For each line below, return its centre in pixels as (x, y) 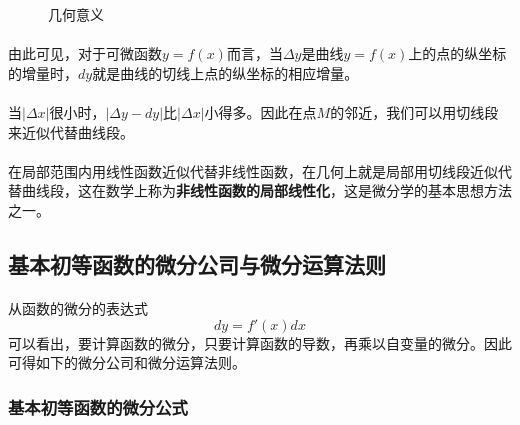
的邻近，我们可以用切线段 (414, 111)
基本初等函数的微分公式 (98, 406)
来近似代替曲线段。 (71, 131)
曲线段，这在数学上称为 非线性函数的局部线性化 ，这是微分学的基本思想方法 (266, 190)
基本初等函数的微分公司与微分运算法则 (197, 263)
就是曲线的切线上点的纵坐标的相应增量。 (225, 72)
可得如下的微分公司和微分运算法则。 (127, 362)
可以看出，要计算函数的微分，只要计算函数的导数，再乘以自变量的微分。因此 (260, 342)
